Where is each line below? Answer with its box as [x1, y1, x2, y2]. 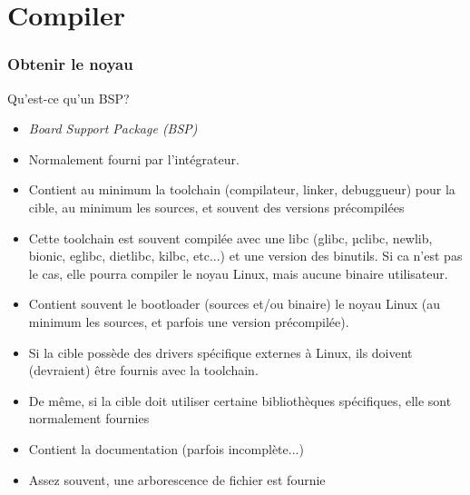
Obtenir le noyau [7, 53, 133, 75]
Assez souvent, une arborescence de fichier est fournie [28, 470, 326, 489]
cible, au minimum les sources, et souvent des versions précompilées [28, 197, 405, 216]
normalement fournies [28, 409, 150, 428]
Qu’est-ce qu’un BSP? [7, 88, 130, 107]
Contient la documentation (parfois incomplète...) [28, 439, 304, 458]
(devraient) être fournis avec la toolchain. [28, 361, 259, 380]
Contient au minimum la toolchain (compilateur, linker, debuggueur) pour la [28, 180, 455, 199]
